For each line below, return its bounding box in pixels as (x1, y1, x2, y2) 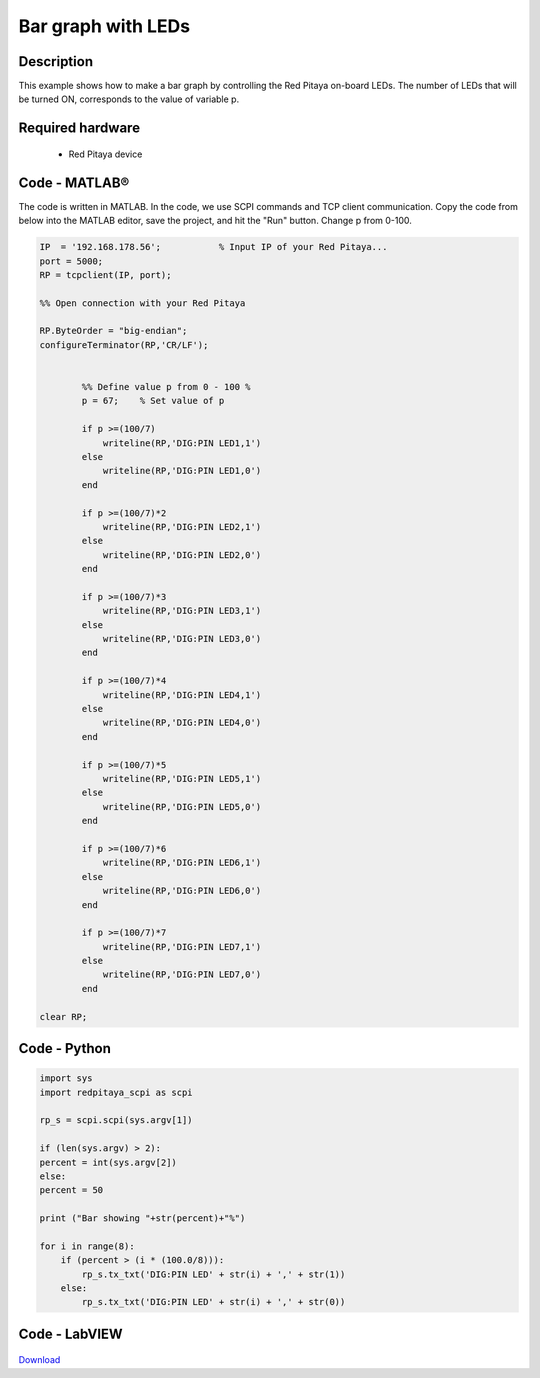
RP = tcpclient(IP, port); (39, 269, 172, 280)
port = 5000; (39, 255, 104, 267)
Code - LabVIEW (18, 1325, 124, 1342)
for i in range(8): (39, 1240, 135, 1252)
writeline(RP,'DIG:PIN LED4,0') (102, 717, 262, 729)
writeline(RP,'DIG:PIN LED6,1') (102, 857, 262, 869)
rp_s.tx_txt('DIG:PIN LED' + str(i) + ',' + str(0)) (81, 1296, 346, 1308)
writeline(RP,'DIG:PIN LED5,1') (102, 773, 262, 784)
